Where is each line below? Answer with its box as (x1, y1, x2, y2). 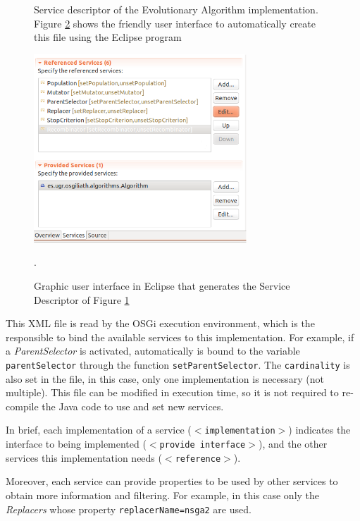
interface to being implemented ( (6, 436, 147, 451)
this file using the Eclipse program (34, 30, 182, 44)
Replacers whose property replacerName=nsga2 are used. (6, 501, 252, 516)
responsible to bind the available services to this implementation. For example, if (6, 329, 354, 344)
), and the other (258, 436, 328, 451)
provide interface (159, 440, 246, 450)
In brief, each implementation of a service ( (6, 422, 192, 437)
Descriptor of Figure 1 (34, 292, 130, 307)
